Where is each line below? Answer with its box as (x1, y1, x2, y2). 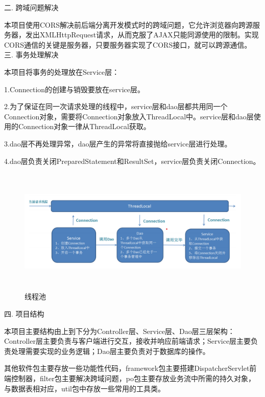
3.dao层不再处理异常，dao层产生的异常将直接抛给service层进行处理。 (4, 138, 232, 149)
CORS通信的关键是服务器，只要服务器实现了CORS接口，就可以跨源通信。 (4, 39, 252, 50)
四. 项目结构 (4, 308, 44, 319)
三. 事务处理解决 (4, 49, 59, 60)
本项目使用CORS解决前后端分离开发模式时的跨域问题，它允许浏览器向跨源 (4, 19, 253, 30)
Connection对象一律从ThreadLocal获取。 (18, 121, 151, 132)
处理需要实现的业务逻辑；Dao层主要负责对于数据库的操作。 (11, 345, 210, 356)
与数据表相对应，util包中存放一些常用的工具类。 (4, 383, 165, 393)
